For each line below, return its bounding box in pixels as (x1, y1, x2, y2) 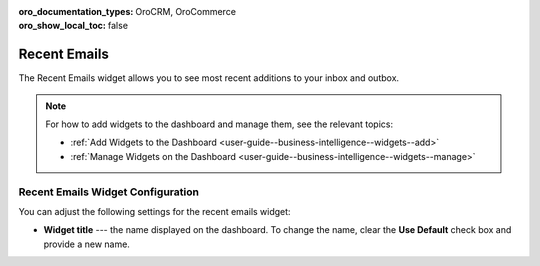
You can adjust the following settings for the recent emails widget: (18, 206, 291, 217)
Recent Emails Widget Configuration (18, 185, 200, 199)
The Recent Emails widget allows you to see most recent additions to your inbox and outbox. (18, 72, 400, 84)
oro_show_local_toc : (18, 20, 107, 32)
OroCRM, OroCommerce (135, 6, 237, 17)
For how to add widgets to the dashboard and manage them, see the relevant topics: (45, 118, 394, 130)
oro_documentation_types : (18, 6, 134, 17)
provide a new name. (43, 238, 130, 250)
